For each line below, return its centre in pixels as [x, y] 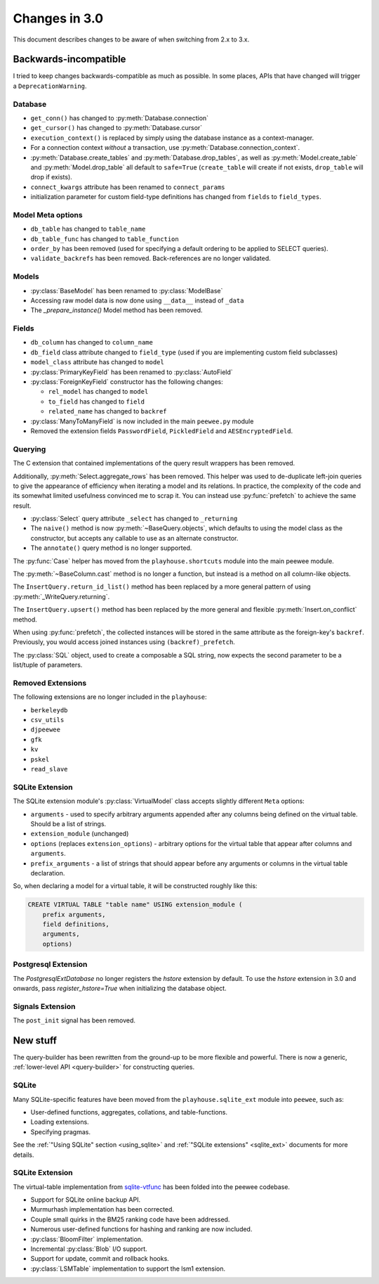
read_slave [49, 769]
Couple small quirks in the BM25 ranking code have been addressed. [130, 1219]
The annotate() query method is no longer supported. [111, 548]
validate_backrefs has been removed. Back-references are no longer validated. [151, 258]
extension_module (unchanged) [80, 834]
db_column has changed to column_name [92, 342]
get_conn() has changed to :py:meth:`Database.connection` [120, 118]
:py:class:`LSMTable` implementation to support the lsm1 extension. [128, 1269]
